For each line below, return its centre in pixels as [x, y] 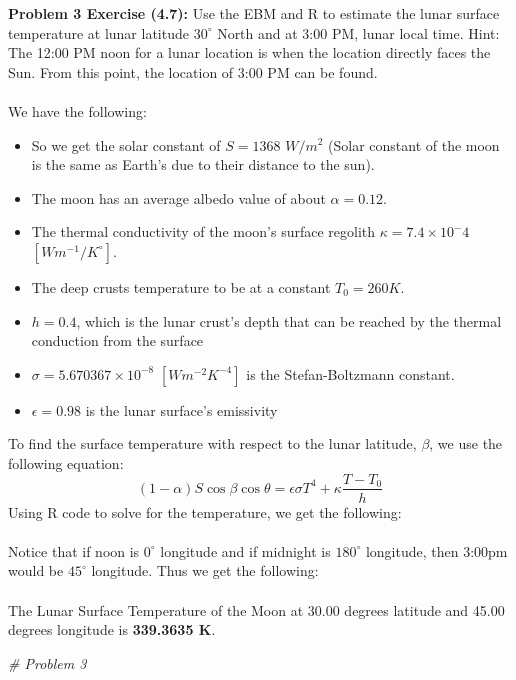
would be [36, 570]
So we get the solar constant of [126, 144]
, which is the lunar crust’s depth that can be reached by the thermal [289, 320]
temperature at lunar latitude [98, 32]
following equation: [66, 462]
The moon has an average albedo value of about [178, 197]
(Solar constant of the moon [414, 144]
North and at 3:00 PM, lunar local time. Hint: [358, 32]
